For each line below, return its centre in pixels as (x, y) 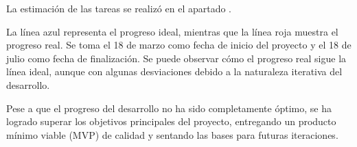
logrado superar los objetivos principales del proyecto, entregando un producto (171, 121)
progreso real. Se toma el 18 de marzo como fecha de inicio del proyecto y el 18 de (179, 45)
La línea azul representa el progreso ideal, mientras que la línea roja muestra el (172, 31)
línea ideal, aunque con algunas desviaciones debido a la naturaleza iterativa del (174, 71)
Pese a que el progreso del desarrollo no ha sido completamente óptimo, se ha (169, 108)
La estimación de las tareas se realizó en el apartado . (119, 8)
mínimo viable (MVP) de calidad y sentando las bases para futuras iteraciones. (172, 134)
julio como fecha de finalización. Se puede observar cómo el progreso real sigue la (176, 58)
